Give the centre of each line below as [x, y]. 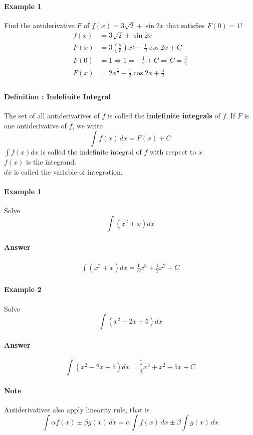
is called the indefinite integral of [91, 152]
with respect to [173, 152]
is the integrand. [51, 162]
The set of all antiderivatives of [52, 116]
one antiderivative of [35, 125]
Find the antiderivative [39, 25]
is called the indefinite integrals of [164, 116]
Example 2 [23, 289]
